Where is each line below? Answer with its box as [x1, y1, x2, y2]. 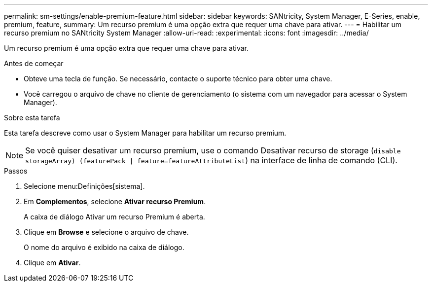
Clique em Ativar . [24, 258, 81, 267]
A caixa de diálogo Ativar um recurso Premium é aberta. [24, 213, 205, 221]
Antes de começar [4, 59, 64, 68]
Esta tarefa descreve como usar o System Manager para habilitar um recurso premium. [4, 129, 287, 137]
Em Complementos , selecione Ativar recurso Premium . [24, 197, 206, 206]
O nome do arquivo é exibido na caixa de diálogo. [24, 243, 184, 251]
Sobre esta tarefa [4, 113, 60, 122]
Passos [4, 167, 28, 175]
